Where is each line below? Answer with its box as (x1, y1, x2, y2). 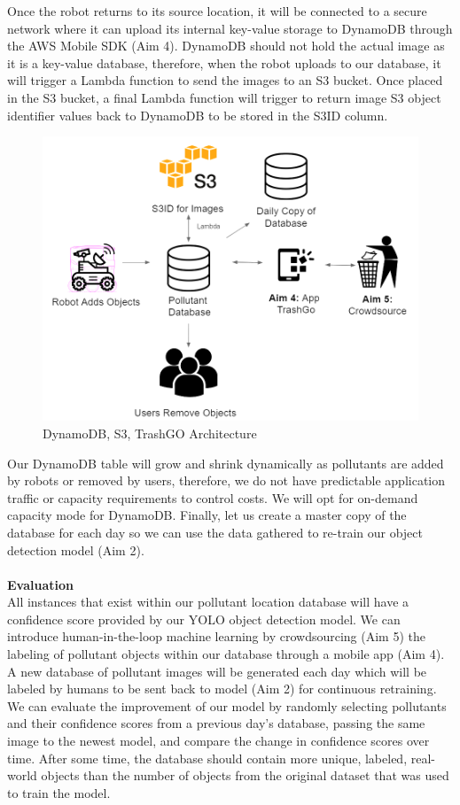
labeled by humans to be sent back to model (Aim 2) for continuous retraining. (7, 679, 437, 698)
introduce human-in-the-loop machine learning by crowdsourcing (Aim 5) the (7, 627, 425, 646)
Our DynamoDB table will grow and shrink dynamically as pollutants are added (7, 453, 444, 472)
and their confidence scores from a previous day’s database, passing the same (7, 714, 425, 732)
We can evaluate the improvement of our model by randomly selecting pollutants (7, 696, 447, 715)
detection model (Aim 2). (7, 540, 144, 559)
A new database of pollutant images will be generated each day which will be (7, 662, 427, 680)
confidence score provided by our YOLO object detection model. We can (7, 609, 401, 628)
